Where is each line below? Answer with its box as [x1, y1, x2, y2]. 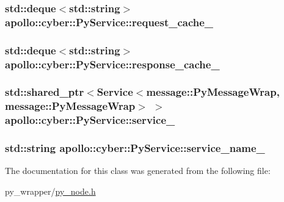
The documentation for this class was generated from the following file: [5, 164, 271, 177]
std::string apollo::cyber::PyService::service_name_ [5, 140, 265, 156]
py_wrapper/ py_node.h [5, 185, 96, 198]
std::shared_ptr [5, 84, 84, 99]
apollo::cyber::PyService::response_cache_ [5, 56, 220, 71]
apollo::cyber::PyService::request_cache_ [5, 14, 214, 29]
